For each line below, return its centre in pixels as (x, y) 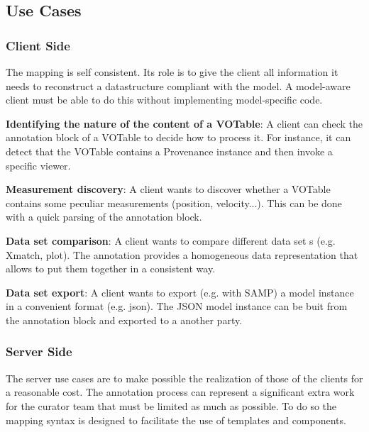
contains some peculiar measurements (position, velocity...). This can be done (174, 203)
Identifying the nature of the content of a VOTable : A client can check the (184, 123)
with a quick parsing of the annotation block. (104, 217)
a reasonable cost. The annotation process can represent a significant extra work (180, 392)
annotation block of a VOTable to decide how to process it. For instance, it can (178, 137)
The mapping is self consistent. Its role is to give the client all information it (172, 72)
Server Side (39, 351)
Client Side (38, 45)
